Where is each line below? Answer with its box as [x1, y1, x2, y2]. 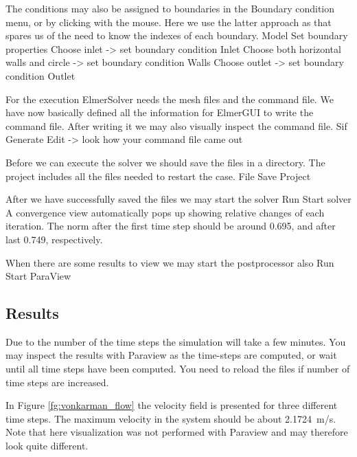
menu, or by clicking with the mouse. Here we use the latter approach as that [5, 14, 332, 29]
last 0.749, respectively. [5, 232, 103, 246]
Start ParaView [5, 269, 71, 283]
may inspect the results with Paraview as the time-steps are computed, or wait [5, 348, 337, 362]
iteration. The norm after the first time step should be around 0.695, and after [5, 219, 336, 233]
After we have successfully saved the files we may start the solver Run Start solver [5, 192, 352, 206]
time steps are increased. [5, 375, 109, 389]
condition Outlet [5, 68, 76, 82]
